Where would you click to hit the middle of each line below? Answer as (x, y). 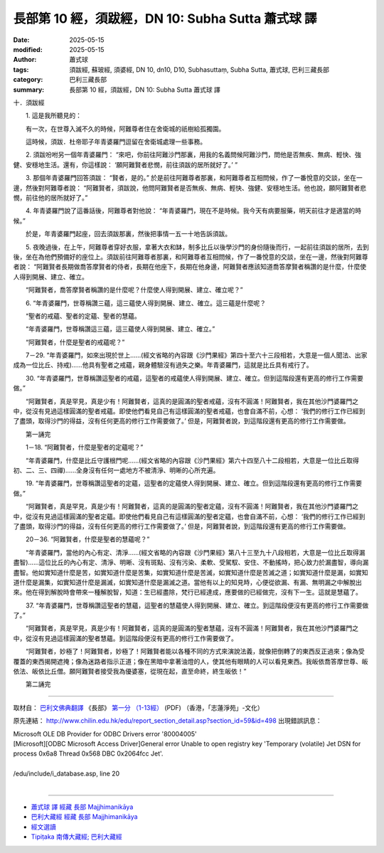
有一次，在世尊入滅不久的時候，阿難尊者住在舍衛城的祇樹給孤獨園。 (125, 129)
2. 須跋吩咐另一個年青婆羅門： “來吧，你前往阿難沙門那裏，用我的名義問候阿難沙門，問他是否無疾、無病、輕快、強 (193, 155)
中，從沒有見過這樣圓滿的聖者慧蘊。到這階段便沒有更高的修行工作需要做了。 (125, 638)
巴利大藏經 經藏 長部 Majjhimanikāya (84, 817)
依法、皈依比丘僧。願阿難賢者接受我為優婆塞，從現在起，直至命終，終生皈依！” (130, 672)
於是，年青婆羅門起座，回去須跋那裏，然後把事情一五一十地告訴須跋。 (128, 234)
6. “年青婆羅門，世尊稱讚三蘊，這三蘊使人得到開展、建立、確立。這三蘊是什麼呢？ (146, 303)
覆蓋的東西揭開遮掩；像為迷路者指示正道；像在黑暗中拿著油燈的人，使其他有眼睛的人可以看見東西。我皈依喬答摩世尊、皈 (191, 661)
